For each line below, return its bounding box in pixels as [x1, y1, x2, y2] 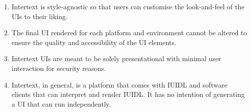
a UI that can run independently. [11, 98, 111, 109]
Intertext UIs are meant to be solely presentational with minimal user [11, 53, 221, 64]
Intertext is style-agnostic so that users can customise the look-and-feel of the [11, 1, 245, 11]
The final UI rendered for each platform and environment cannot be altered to [11, 27, 247, 38]
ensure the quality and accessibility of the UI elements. [11, 37, 176, 47]
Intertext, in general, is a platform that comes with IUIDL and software [11, 79, 227, 90]
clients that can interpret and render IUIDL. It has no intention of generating [11, 89, 245, 99]
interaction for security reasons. [11, 63, 106, 73]
